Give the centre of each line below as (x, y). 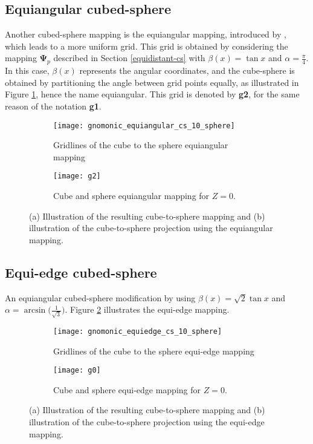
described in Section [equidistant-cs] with (129, 58)
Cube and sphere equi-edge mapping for (127, 389)
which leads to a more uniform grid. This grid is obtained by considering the (147, 46)
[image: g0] (77, 371)
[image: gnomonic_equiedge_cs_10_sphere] (138, 331)
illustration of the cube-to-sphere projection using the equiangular (151, 228)
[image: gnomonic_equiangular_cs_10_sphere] (144, 126)
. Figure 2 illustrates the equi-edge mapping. (147, 309)
